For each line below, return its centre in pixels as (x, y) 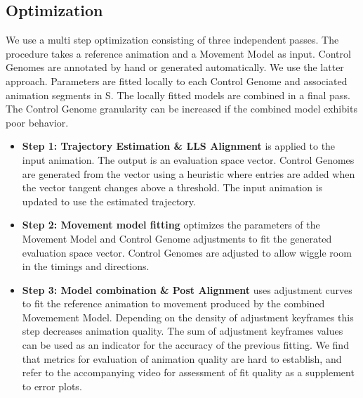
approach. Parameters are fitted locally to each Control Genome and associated (177, 81)
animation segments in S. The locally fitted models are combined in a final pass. (178, 95)
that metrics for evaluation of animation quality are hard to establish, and (182, 358)
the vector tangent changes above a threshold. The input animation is (172, 187)
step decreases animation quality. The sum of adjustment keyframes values (183, 331)
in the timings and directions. (86, 266)
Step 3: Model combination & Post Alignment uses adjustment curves (187, 289)
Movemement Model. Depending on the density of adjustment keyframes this (188, 317)
